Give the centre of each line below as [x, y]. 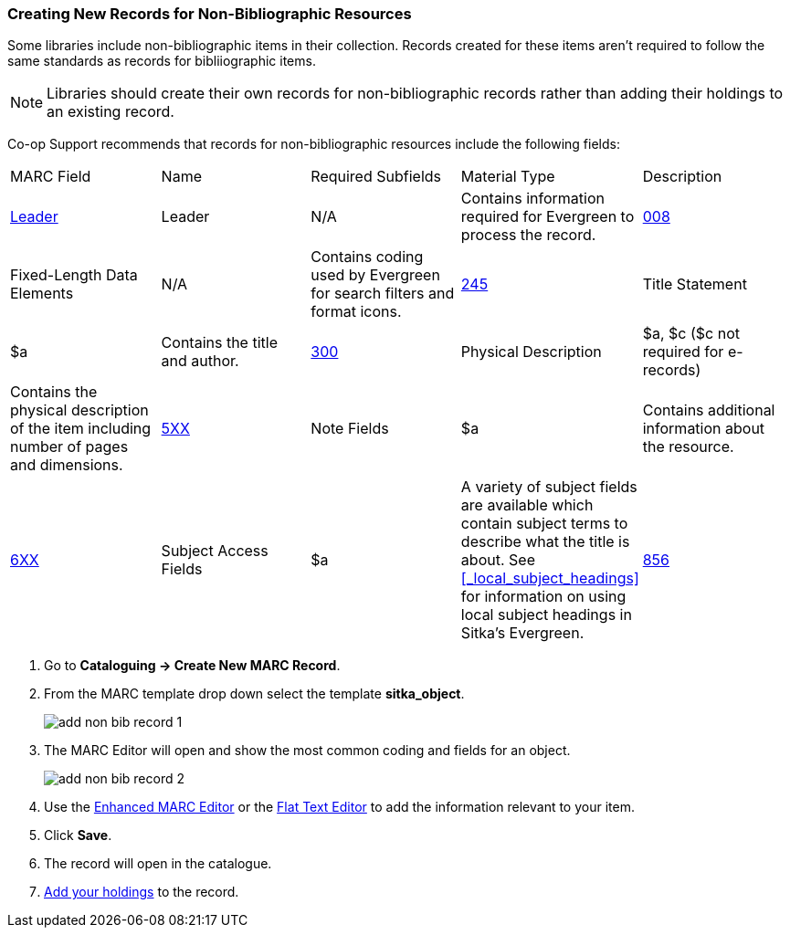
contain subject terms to [544, 524]
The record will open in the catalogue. [158, 864]
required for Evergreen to [548, 217]
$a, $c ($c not [691, 334]
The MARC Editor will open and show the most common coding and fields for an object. [307, 751]
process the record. [528, 235]
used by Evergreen [375, 275]
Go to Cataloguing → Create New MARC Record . [192, 666]
